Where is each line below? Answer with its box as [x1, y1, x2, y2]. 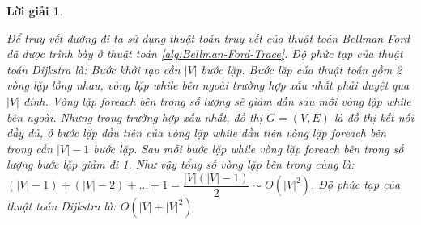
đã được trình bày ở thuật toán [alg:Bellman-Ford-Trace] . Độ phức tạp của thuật [6, 45, 403, 62]
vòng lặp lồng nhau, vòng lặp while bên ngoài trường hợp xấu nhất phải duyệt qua [6, 77, 410, 94]
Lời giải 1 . [6, 2, 63, 19]
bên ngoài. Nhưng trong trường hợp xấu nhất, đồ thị [6, 108, 263, 125]
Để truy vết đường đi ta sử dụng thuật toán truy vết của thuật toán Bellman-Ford [6, 29, 410, 46]
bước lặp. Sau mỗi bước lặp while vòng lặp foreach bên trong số [93, 140, 404, 156]
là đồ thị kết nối [334, 108, 414, 125]
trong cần [6, 140, 53, 156]
